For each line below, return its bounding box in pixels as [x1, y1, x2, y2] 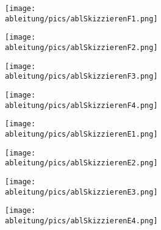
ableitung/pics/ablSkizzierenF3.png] [5, 72, 158, 81]
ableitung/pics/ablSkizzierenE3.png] [5, 187, 158, 196]
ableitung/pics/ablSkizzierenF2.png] [5, 43, 158, 52]
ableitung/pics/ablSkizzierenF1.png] [5, 14, 158, 23]
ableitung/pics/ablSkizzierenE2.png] [5, 159, 158, 168]
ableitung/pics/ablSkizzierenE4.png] [5, 216, 158, 225]
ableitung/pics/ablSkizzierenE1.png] [5, 129, 158, 138]
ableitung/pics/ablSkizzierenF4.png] [5, 101, 158, 110]
